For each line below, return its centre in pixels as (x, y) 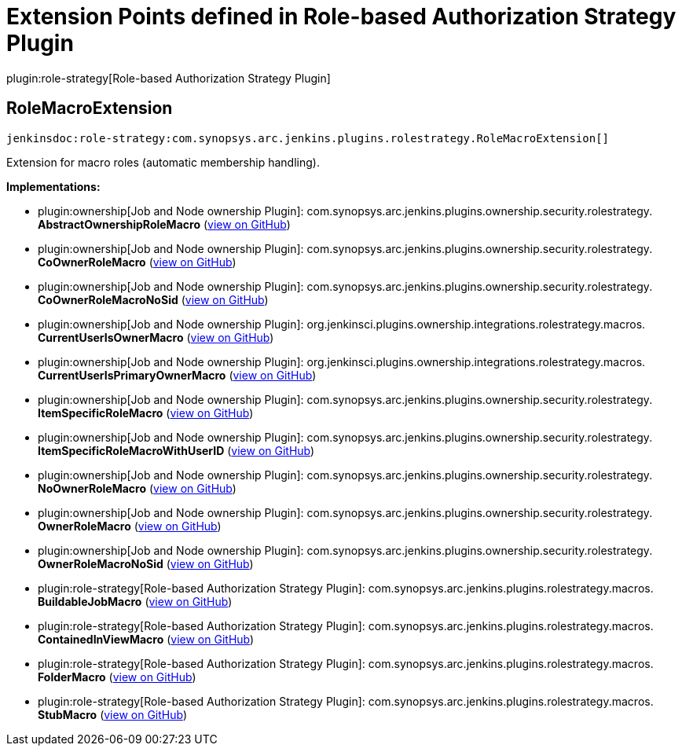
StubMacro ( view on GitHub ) (113, 714)
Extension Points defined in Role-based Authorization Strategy (341, 17)
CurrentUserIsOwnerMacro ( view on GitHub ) (156, 337)
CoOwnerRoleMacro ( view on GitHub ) (137, 262)
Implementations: (53, 186)
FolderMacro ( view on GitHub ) (117, 677)
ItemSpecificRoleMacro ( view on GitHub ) (146, 413)
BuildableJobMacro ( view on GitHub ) (135, 601)
